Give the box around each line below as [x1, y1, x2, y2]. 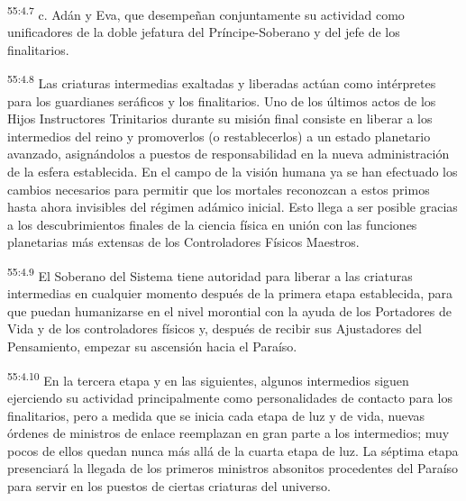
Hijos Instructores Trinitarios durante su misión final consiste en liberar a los [7, 109, 433, 128]
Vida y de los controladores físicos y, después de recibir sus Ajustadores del [7, 319, 422, 338]
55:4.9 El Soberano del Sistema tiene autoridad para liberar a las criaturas [7, 264, 413, 285]
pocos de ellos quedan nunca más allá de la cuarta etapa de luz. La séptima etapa [7, 441, 459, 460]
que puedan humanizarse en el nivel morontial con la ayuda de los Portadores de [7, 301, 452, 320]
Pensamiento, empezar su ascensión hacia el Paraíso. [7, 337, 297, 356]
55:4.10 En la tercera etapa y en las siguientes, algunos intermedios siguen [7, 368, 409, 389]
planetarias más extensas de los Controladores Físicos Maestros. [7, 232, 360, 251]
